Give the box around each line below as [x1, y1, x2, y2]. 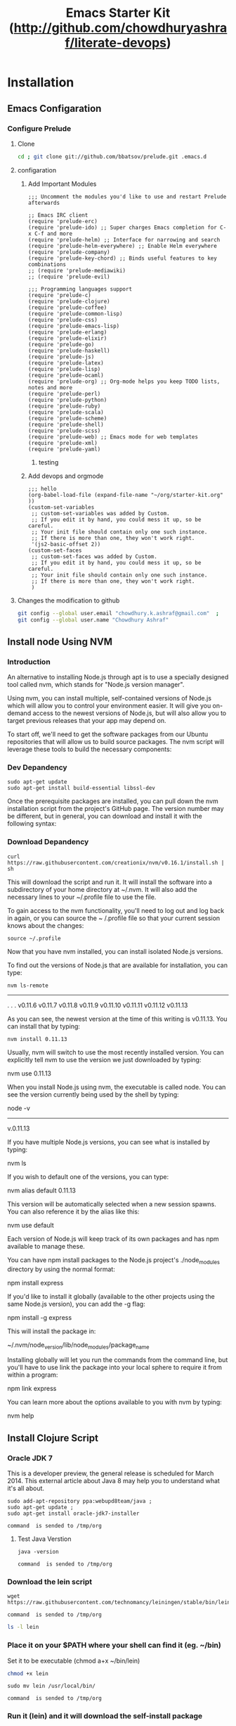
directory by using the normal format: [7, 1265, 116, 1273]
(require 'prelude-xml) [27, 439, 98, 446]
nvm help [7, 1411, 34, 1420]
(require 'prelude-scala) [27, 408, 104, 416]
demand [7, 709, 32, 717]
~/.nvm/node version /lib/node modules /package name [7, 1340, 150, 1351]
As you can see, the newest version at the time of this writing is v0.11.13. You [7, 1014, 228, 1023]
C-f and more [34, 230, 72, 237]
